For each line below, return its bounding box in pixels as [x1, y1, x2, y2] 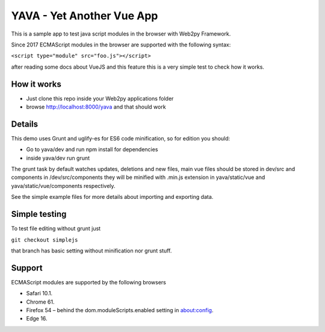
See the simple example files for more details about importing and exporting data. [11, 193, 214, 201]
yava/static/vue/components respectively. [11, 182, 116, 189]
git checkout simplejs [11, 236, 78, 243]
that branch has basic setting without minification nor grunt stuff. [11, 247, 172, 254]
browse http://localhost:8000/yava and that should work [26, 103, 166, 111]
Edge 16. [26, 315, 48, 322]
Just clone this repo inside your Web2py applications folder [26, 95, 174, 102]
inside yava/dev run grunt [26, 154, 90, 161]
